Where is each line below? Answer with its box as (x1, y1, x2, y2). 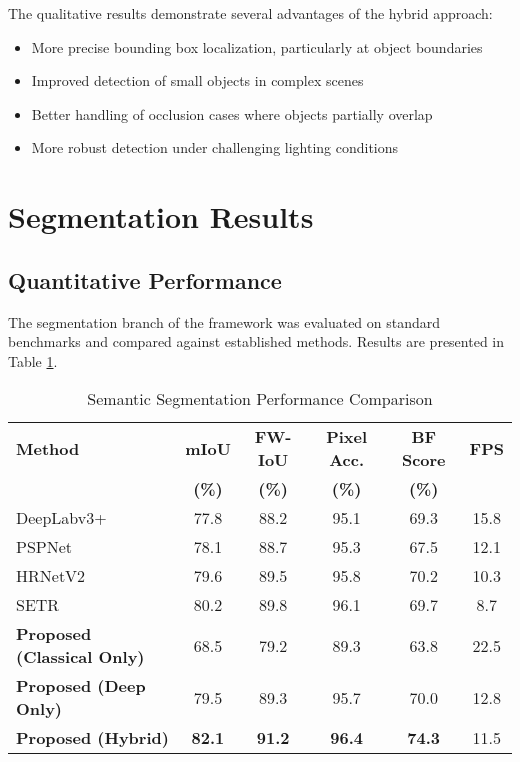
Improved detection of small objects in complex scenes (31, 70, 364, 91)
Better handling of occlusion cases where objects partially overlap (31, 103, 433, 124)
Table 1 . (8, 350, 58, 371)
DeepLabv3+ (16, 506, 107, 530)
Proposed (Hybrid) (16, 726, 169, 750)
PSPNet (16, 535, 73, 559)
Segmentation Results (8, 196, 314, 237)
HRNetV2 (16, 564, 86, 588)
